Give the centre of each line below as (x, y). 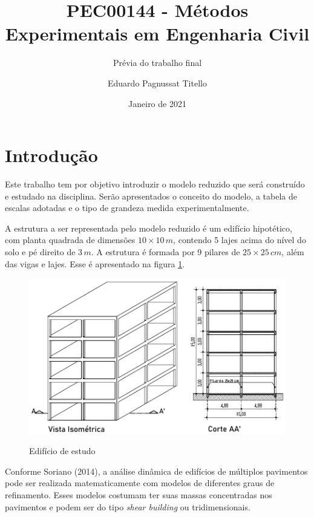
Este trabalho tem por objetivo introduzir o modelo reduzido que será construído (155, 184)
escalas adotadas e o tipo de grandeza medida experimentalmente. (127, 208)
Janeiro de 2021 (157, 103)
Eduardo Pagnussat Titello (157, 83)
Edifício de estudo (62, 451)
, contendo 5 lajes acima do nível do (240, 240)
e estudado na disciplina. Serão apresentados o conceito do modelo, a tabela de (151, 196)
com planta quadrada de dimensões (70, 240)
